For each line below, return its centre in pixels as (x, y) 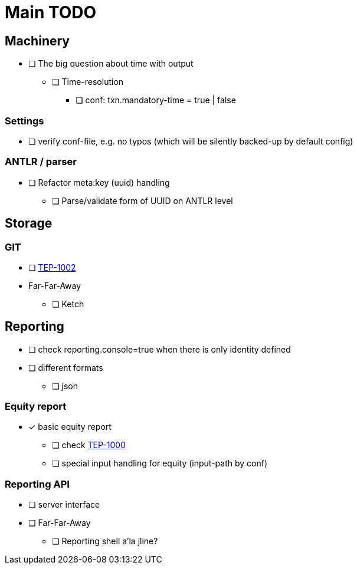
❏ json (65, 386)
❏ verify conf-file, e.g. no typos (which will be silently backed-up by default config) (191, 141)
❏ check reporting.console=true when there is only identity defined (160, 349)
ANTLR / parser (41, 162)
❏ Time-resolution (88, 82)
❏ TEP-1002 (52, 267)
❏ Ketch (68, 304)
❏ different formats (66, 367)
